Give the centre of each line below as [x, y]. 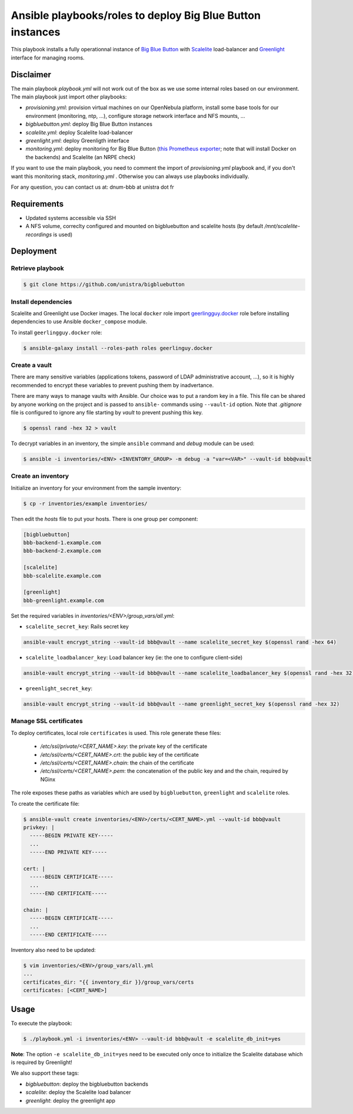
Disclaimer [31, 75]
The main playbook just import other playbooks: [69, 97]
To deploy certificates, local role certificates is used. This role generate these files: [116, 733]
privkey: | [39, 827]
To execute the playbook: [42, 1023]
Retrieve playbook [37, 268]
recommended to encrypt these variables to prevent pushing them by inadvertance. [112, 385]
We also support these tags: [45, 1073]
